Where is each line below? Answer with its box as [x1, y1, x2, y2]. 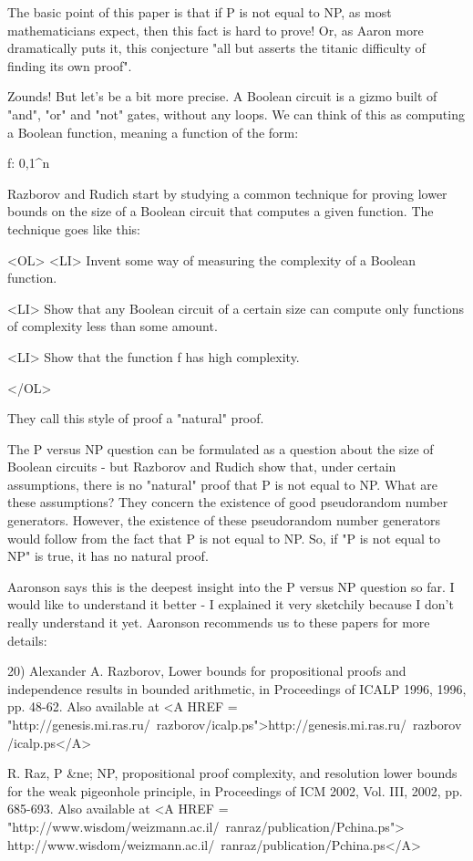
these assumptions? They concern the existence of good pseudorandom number [7, 493, 448, 512]
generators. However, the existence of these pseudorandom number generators [7, 511, 441, 530]
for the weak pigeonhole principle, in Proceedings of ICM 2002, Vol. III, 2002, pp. [7, 781, 463, 800]
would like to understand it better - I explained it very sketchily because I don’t [7, 595, 454, 614]
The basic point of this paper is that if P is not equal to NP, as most [7, 3, 392, 21]
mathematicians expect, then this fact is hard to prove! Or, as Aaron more [7, 20, 424, 39]
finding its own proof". [7, 56, 132, 75]
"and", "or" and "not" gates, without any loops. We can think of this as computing [7, 104, 465, 123]
